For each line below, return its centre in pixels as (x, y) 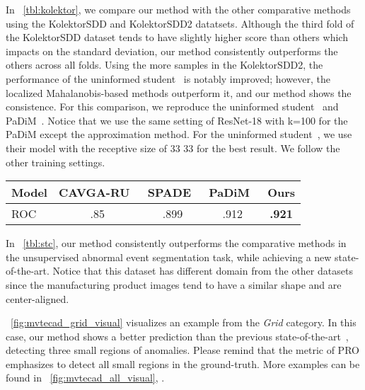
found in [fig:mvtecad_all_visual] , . (85, 378)
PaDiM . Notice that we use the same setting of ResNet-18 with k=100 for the (177, 120)
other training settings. (56, 162)
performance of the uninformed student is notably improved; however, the (168, 78)
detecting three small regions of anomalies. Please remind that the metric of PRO (182, 350)
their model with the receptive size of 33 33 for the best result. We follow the (173, 148)
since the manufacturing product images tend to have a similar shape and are (174, 284)
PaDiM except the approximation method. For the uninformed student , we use (179, 134)
